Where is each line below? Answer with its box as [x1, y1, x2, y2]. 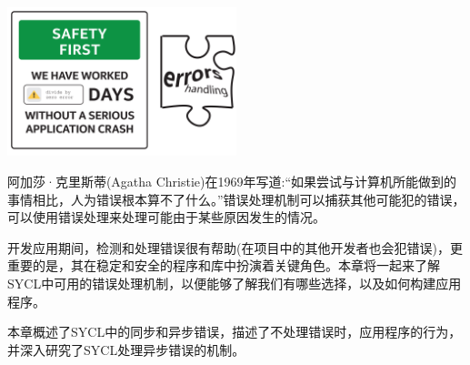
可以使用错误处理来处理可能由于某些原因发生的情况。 [7, 208, 325, 227]
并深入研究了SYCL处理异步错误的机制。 [7, 340, 245, 359]
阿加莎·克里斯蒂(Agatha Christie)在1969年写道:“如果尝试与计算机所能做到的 [7, 172, 457, 190]
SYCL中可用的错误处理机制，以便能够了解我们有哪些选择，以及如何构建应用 [7, 273, 462, 292]
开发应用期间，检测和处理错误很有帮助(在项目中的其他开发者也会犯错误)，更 [7, 238, 463, 257]
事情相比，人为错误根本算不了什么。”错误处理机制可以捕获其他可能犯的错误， [7, 189, 465, 208]
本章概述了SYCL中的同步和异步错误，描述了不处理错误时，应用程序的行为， [7, 322, 462, 341]
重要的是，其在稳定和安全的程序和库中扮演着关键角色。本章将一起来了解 [7, 256, 440, 275]
